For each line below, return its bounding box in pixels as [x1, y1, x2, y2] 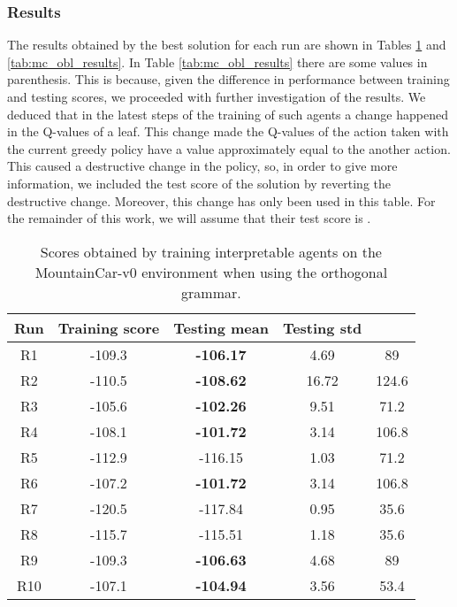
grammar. [181, 281, 241, 303]
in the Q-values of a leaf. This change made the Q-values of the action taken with [7, 122, 449, 141]
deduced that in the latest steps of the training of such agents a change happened [7, 104, 448, 123]
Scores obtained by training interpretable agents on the [40, 241, 382, 262]
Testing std [282, 317, 362, 338]
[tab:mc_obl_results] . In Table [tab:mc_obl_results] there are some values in [7, 52, 428, 71]
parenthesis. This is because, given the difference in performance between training [7, 70, 450, 88]
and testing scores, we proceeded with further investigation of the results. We [7, 88, 426, 105]
